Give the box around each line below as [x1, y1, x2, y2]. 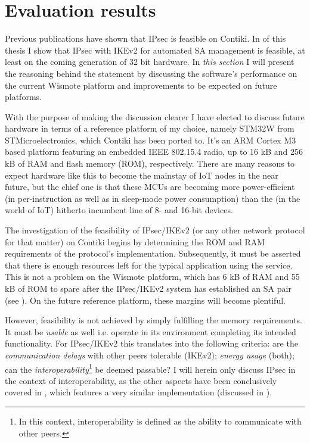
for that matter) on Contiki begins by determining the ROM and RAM [5, 235, 265, 248]
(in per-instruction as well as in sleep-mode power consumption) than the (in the [5, 192, 300, 204]
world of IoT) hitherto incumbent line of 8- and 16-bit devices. [5, 204, 233, 216]
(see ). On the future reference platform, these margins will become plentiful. [5, 294, 286, 306]
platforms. [5, 91, 42, 103]
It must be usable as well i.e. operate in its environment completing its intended [5, 325, 296, 338]
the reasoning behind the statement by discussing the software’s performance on [5, 67, 297, 79]
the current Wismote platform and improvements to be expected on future [5, 79, 277, 91]
